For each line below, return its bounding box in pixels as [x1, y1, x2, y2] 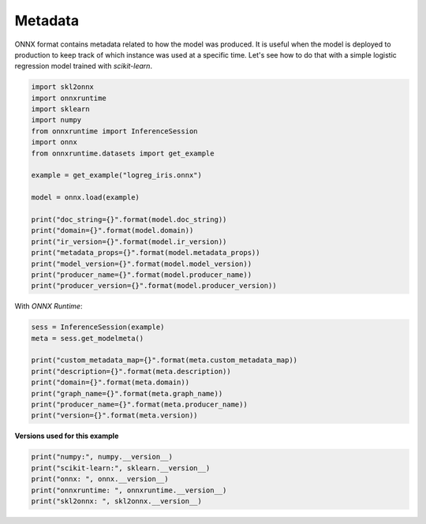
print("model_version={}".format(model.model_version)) [31, 259, 252, 268]
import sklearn [31, 105, 90, 114]
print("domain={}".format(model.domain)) [31, 226, 194, 235]
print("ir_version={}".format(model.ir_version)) [31, 237, 227, 246]
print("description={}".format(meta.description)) [31, 367, 232, 376]
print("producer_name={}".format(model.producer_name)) [31, 270, 252, 279]
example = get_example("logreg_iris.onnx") [31, 170, 203, 180]
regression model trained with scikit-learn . [14, 62, 153, 71]
